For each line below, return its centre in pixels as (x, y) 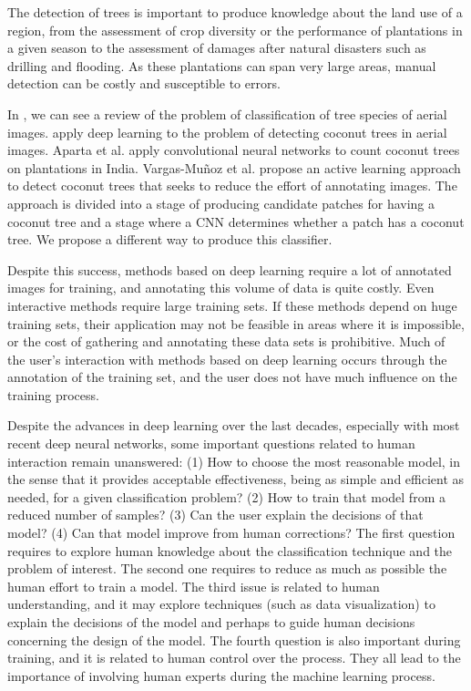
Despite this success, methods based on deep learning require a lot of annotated (230, 269)
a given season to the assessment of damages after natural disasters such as (217, 48)
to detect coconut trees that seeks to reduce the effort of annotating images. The (232, 186)
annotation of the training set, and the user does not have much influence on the (232, 377)
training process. (53, 394)
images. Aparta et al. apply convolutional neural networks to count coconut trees (234, 150)
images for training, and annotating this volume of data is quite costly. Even (221, 288)
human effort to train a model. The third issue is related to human (194, 586)
